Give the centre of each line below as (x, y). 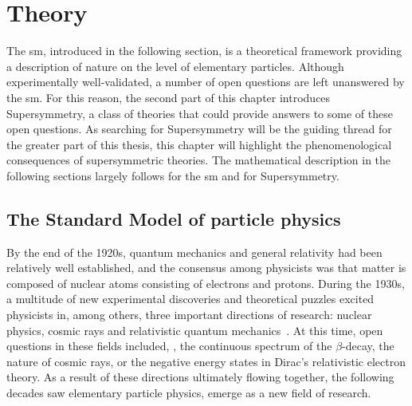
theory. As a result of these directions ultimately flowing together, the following (200, 377)
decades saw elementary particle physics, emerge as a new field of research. (189, 393)
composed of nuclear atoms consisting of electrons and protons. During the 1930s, (206, 283)
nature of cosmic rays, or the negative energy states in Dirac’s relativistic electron (206, 361)
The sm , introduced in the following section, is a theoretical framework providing (204, 51)
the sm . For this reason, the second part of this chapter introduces (169, 97)
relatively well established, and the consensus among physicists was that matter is (206, 268)
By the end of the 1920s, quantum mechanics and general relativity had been (194, 252)
